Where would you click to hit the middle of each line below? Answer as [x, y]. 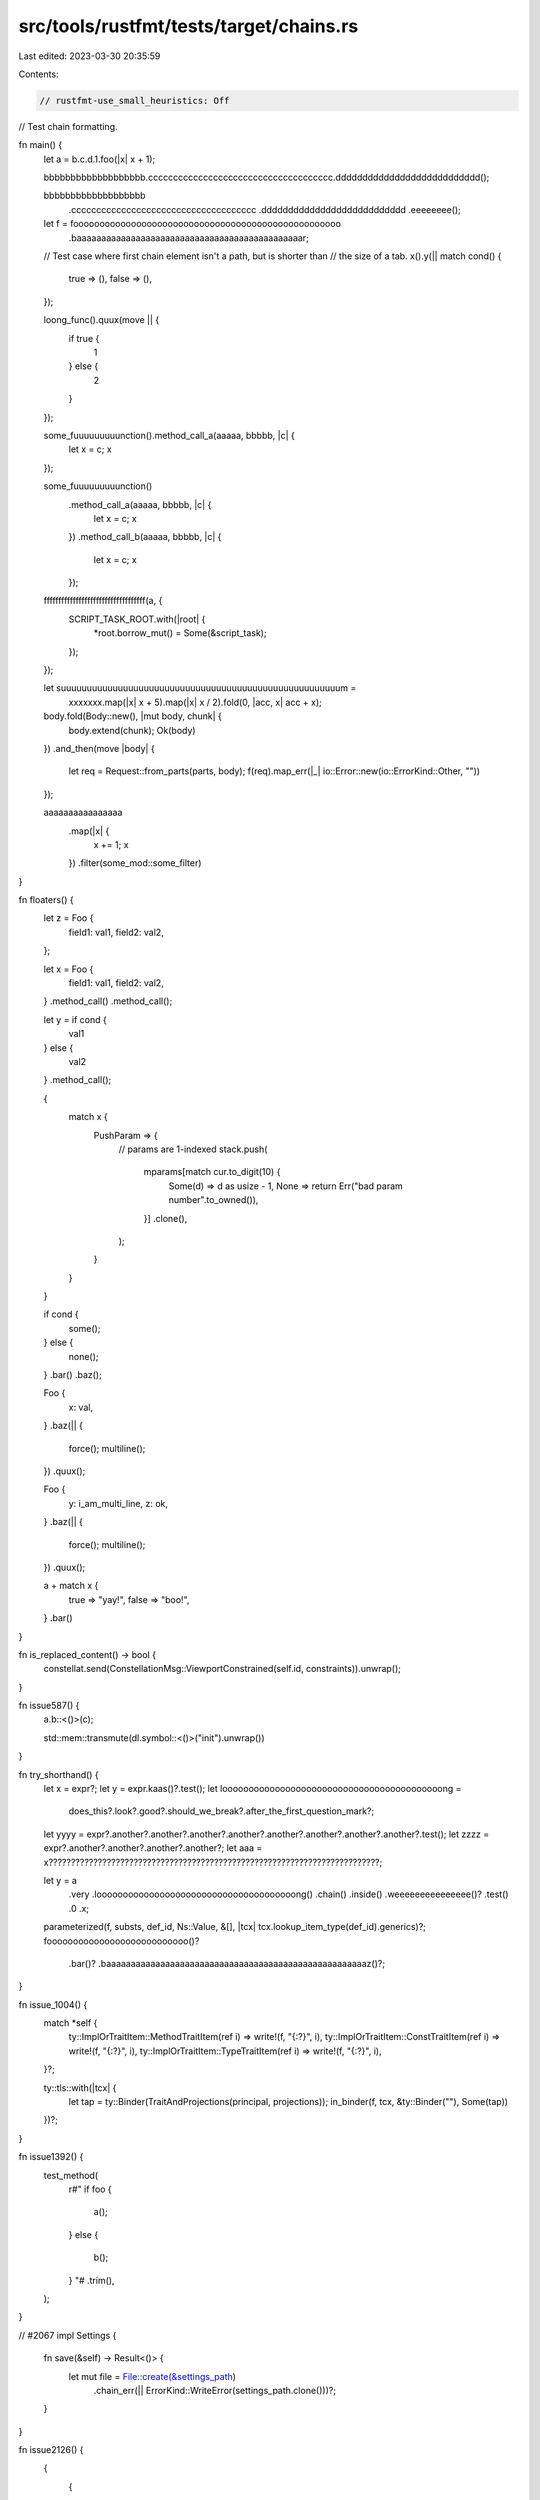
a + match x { [71, 1586]
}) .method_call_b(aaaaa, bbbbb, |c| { [145, 537]
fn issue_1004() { [53, 2004]
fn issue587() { [49, 1706]
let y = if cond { [75, 1019]
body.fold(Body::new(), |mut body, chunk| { [132, 716]
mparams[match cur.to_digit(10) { [212, 1172]
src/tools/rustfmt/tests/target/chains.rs [188, 26]
